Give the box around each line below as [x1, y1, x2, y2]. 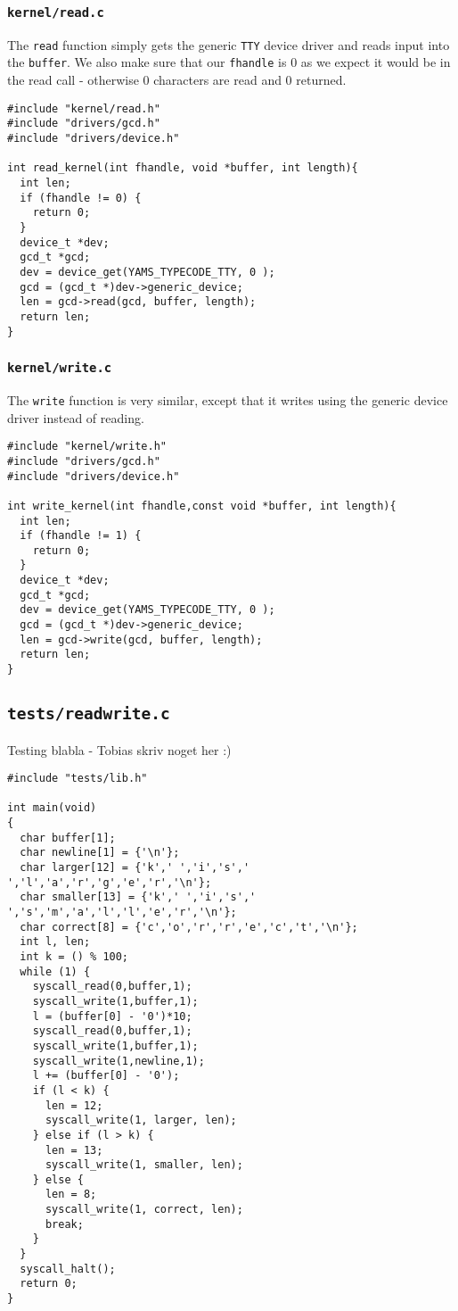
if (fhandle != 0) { [20, 191, 142, 204]
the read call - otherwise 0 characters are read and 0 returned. [7, 71, 347, 89]
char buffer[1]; [20, 831, 116, 844]
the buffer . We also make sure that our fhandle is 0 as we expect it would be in [7, 53, 451, 71]
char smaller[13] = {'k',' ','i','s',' [20, 891, 257, 904]
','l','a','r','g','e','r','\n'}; [7, 875, 212, 889]
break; [45, 1217, 84, 1231]
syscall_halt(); [20, 1262, 116, 1275]
